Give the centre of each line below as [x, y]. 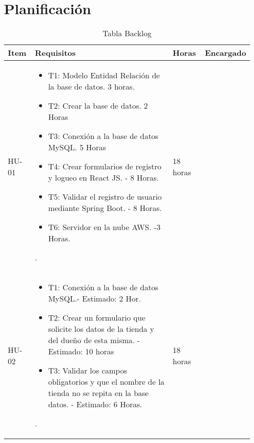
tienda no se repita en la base [98, 393]
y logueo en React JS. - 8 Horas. [103, 178]
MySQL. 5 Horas [77, 147]
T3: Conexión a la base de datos [103, 136]
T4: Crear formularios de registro [105, 166]
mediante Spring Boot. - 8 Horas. [105, 208]
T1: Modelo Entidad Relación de [104, 75]
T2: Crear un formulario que [97, 318]
